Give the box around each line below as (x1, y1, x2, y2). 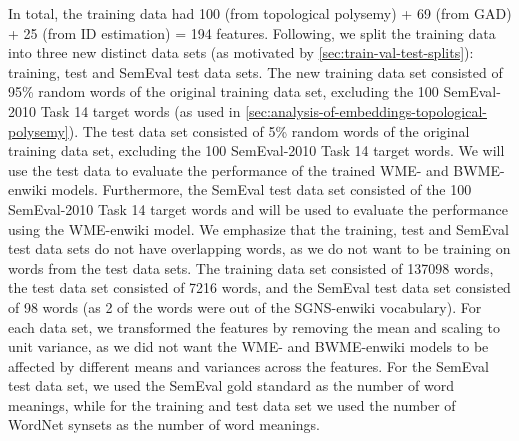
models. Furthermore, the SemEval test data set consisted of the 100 (51, 179, 472, 200)
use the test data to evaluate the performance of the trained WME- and (8, 159, 449, 180)
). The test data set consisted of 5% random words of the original (68, 120, 470, 141)
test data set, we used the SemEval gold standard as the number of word (8, 375, 454, 396)
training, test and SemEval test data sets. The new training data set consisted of (8, 61, 503, 82)
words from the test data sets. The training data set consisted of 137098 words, (8, 257, 494, 278)
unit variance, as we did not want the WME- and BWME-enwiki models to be (8, 336, 489, 357)
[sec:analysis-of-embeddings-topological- (245, 100, 487, 121)
